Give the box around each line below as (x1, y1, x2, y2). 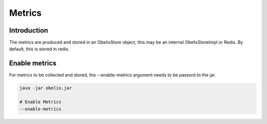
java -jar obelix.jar (19, 85, 72, 91)
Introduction (9, 26, 48, 35)
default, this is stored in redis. (9, 46, 70, 52)
